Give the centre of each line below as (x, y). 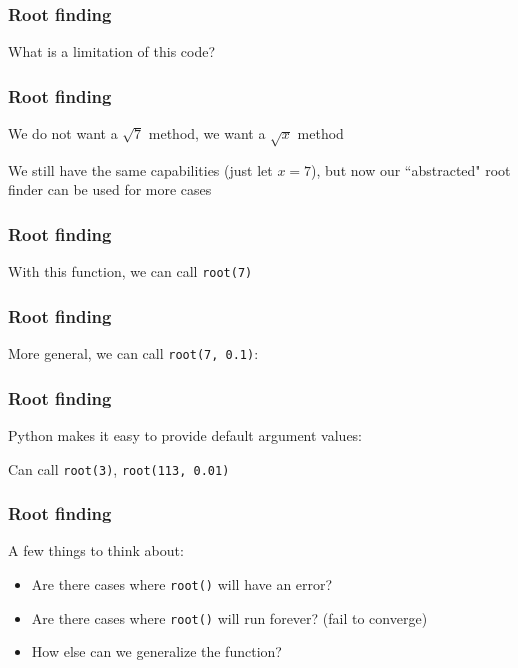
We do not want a (63, 133)
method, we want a (207, 133)
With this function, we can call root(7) (130, 271)
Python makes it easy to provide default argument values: (185, 434)
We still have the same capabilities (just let (140, 169)
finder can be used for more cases (110, 189)
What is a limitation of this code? (112, 51)
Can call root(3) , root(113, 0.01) (119, 468)
